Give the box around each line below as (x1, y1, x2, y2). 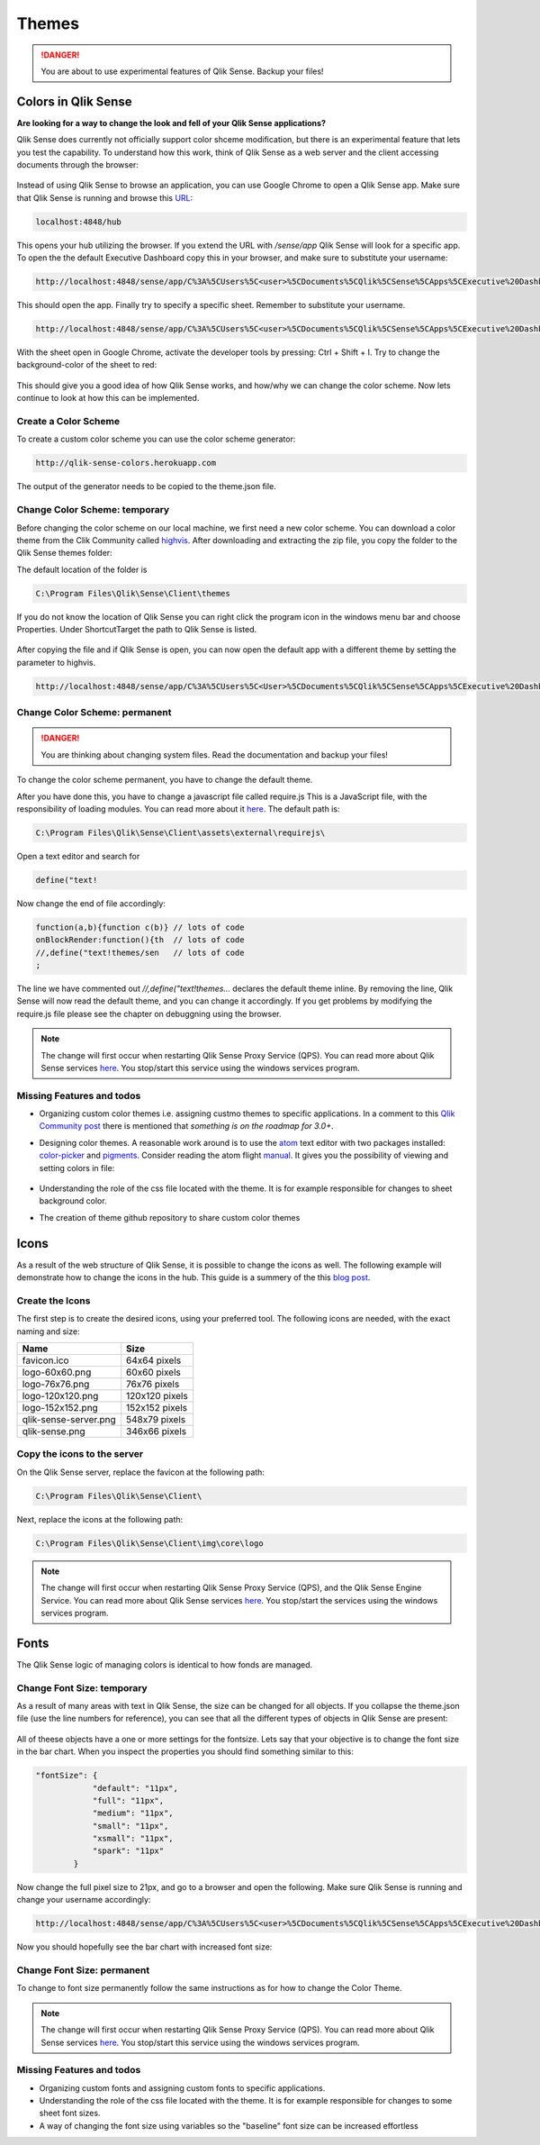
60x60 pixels (126, 1366, 182, 1378)
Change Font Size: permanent (16, 1964, 150, 1977)
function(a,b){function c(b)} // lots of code (35, 922, 245, 932)
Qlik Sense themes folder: (16, 548, 112, 559)
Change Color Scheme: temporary (16, 504, 170, 516)
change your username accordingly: (16, 1895, 151, 1905)
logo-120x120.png (22, 1390, 99, 1403)
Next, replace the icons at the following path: (16, 1513, 184, 1524)
